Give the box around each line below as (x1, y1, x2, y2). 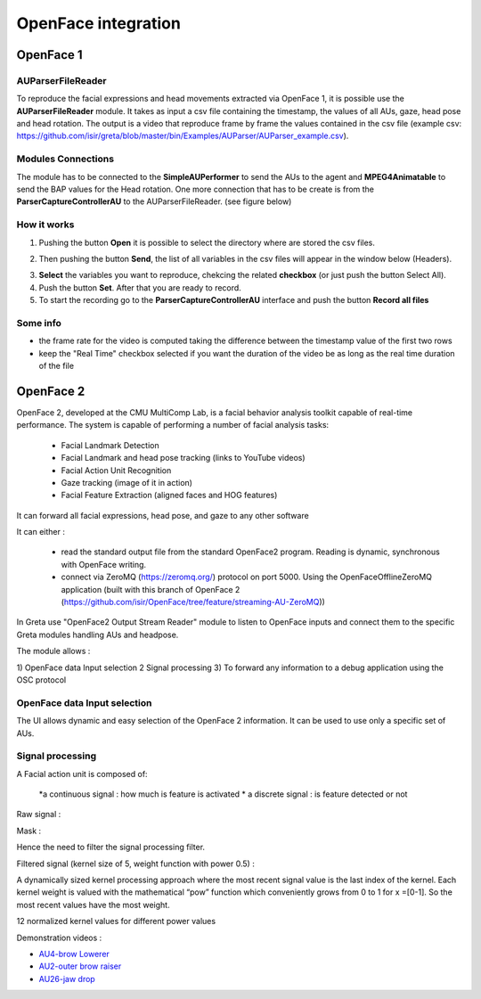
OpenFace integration (16, 13, 182, 33)
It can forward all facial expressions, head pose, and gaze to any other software (16, 510, 309, 520)
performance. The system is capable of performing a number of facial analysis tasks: (16, 420, 330, 430)
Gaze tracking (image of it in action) (61, 477, 193, 487)
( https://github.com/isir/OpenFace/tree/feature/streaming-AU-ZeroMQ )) (61, 597, 325, 608)
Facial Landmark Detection (61, 439, 159, 450)
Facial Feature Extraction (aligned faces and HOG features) (61, 490, 278, 501)
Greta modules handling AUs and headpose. (16, 629, 179, 640)
